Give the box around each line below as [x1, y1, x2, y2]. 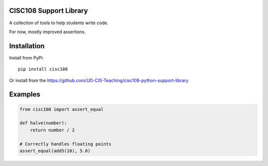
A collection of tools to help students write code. [9, 20, 109, 26]
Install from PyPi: [9, 55, 44, 60]
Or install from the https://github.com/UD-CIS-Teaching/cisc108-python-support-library [9, 77, 189, 83]
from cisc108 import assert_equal [19, 107, 104, 112]
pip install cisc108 [18, 66, 68, 72]
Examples [9, 90, 41, 99]
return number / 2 [30, 127, 75, 133]
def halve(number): [19, 120, 67, 126]
